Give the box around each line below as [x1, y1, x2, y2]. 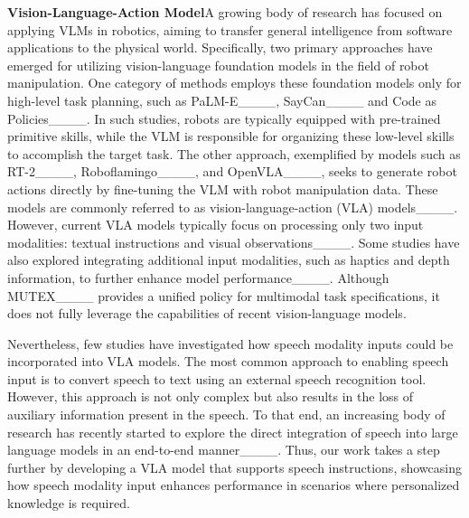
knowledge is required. [7, 494, 130, 513]
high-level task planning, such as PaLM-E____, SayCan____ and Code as [7, 90, 436, 109]
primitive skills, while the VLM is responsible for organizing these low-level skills [7, 127, 455, 146]
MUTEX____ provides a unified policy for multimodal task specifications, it [7, 286, 440, 305]
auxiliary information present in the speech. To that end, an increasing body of [7, 405, 446, 424]
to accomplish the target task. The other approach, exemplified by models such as [7, 144, 461, 163]
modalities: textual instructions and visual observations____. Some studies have [7, 232, 460, 251]
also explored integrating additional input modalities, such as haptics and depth [7, 250, 450, 269]
